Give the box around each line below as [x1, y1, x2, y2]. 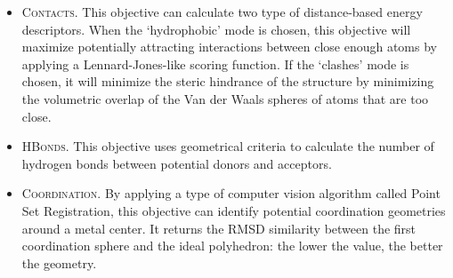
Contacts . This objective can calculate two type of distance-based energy [21, 3, 423, 20]
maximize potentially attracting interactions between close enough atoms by [21, 37, 437, 56]
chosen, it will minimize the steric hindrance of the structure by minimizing [21, 72, 434, 91]
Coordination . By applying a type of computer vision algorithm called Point [21, 184, 441, 203]
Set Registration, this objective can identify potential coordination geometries [21, 201, 446, 219]
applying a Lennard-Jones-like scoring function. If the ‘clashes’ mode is [21, 54, 409, 73]
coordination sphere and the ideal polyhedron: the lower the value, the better [21, 236, 443, 255]
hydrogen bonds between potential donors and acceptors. [21, 154, 332, 172]
